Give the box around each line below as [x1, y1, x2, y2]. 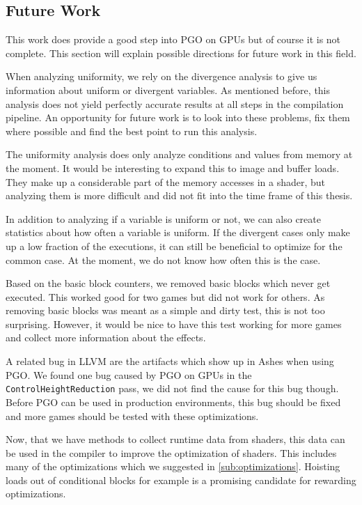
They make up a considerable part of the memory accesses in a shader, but [6, 174, 325, 189]
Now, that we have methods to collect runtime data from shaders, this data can [6, 432, 345, 446]
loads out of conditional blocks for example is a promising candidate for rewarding [6, 472, 356, 487]
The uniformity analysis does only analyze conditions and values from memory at [6, 147, 353, 162]
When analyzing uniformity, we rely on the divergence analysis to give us [6, 69, 317, 84]
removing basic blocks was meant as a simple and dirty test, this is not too [6, 303, 325, 318]
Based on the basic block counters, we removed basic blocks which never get [6, 276, 331, 290]
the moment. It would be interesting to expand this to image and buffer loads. [6, 160, 340, 175]
